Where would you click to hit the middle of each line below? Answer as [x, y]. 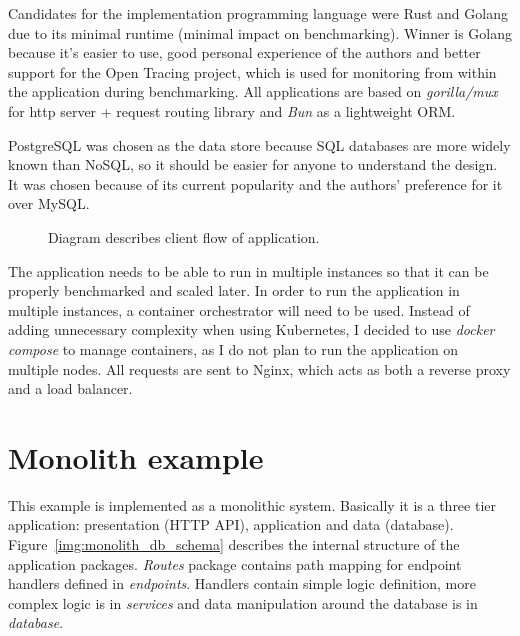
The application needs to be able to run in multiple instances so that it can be [248, 270]
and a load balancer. [70, 388]
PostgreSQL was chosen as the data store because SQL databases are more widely [259, 144]
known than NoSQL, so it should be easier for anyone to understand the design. [253, 164]
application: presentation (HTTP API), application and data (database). [231, 524]
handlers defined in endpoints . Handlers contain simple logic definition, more [242, 583]
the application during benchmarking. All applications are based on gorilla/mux [253, 91]
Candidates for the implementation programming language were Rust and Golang [258, 13]
